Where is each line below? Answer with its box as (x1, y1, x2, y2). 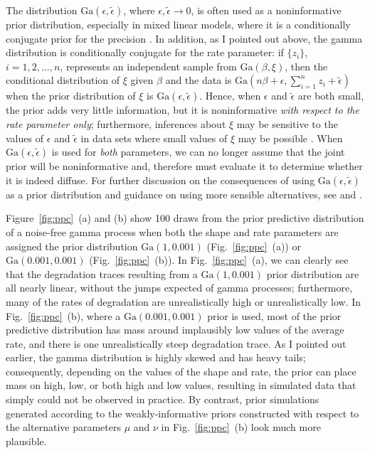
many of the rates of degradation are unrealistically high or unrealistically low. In (6, 294, 361, 309)
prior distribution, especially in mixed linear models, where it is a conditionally (6, 17, 351, 31)
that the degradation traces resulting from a (6, 266, 198, 281)
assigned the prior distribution (6, 238, 138, 253)
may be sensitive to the (236, 116, 338, 131)
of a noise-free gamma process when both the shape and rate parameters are (6, 224, 339, 239)
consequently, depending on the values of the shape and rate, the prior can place (6, 363, 356, 378)
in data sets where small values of (80, 130, 228, 145)
